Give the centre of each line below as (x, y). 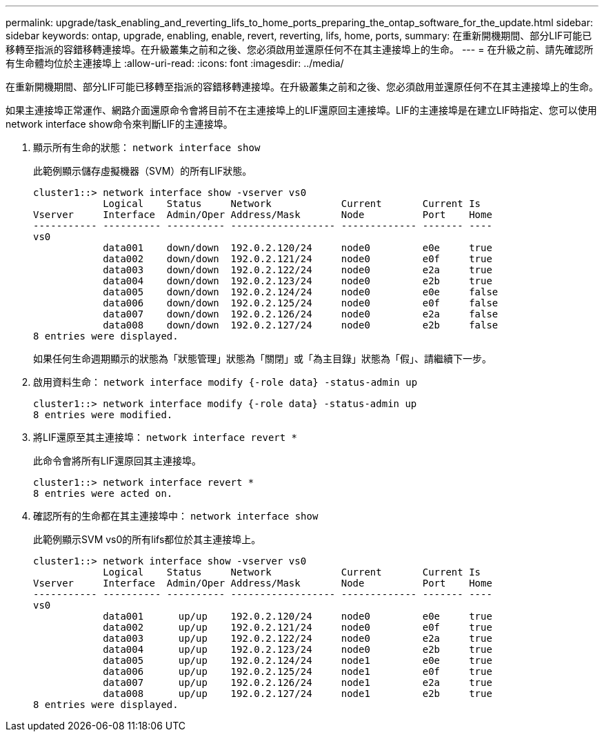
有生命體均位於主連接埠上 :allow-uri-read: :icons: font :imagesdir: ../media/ (175, 63)
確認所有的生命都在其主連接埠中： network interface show (176, 516)
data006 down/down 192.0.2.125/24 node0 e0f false (301, 303)
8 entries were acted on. (103, 493)
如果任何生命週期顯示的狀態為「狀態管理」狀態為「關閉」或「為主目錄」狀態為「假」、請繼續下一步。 (262, 358)
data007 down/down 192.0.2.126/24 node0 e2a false (301, 314)
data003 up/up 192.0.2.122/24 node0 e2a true (298, 638)
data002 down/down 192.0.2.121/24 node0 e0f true (298, 259)
